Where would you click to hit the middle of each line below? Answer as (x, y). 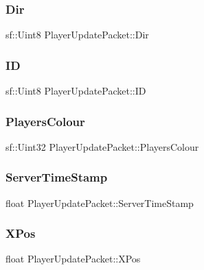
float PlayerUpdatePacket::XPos (73, 259)
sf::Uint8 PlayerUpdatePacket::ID (76, 91)
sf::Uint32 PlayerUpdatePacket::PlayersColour (102, 146)
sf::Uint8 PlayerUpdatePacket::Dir (77, 35)
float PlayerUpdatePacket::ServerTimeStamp (100, 202)
